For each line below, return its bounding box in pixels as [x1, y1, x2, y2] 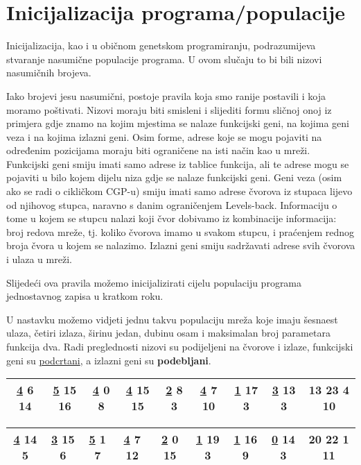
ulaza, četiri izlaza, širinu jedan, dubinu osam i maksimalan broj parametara [6, 325, 331, 340]
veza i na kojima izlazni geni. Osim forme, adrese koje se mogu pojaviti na [6, 129, 322, 144]
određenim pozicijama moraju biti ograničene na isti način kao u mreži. [6, 143, 310, 158]
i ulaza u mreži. [6, 252, 72, 267]
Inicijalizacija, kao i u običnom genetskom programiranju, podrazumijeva [6, 38, 316, 53]
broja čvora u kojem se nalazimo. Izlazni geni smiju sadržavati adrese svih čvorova [6, 238, 355, 253]
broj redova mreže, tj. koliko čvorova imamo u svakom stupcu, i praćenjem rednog [6, 224, 355, 239]
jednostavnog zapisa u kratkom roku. [6, 289, 164, 303]
